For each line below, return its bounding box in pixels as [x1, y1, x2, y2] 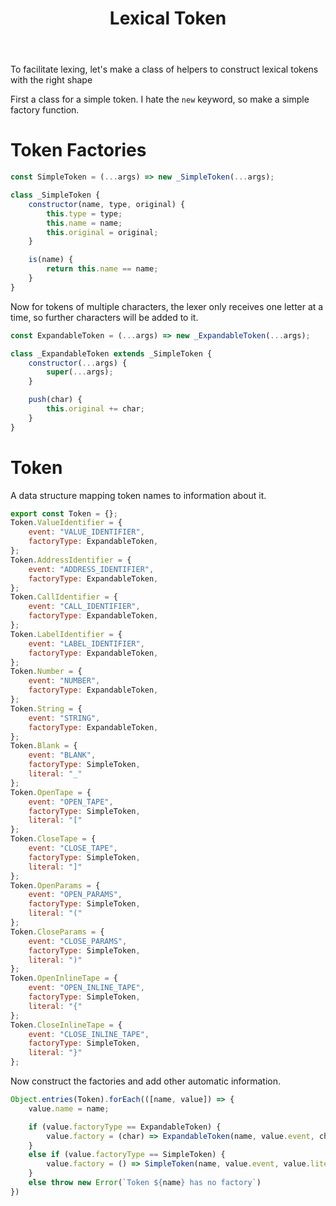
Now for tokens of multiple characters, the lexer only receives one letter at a [10, 300, 324, 312]
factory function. [10, 104, 80, 116]
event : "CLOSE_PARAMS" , [28, 936, 128, 946]
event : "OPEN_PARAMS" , [28, 890, 123, 900]
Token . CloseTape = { [10, 834, 97, 844]
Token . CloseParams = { [10, 927, 105, 937]
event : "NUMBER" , [28, 676, 101, 686]
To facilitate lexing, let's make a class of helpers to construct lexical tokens [10, 63, 319, 76]
